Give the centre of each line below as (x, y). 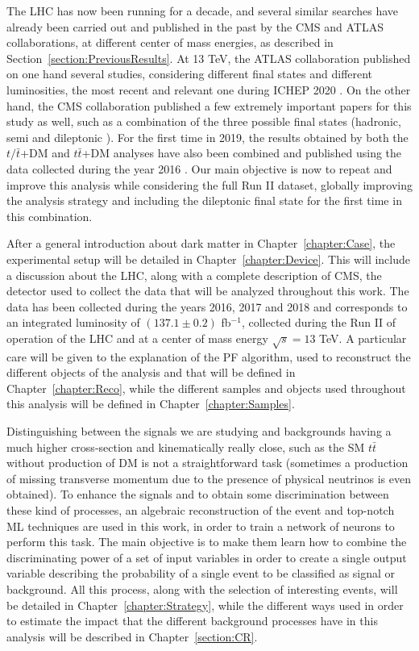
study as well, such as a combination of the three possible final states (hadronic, (204, 121)
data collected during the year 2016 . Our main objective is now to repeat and (199, 168)
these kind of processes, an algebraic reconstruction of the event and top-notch (201, 509)
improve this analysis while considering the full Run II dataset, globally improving (209, 184)
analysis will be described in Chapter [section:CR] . (132, 636)
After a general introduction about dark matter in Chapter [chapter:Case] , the (201, 243)
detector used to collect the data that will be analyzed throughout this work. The (208, 291)
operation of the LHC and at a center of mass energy (137, 338)
